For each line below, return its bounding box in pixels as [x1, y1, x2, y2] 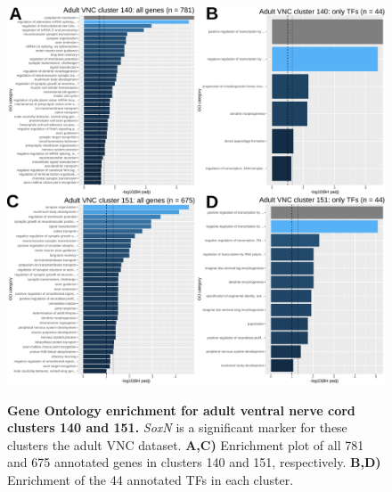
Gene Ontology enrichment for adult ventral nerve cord [7, 400, 355, 419]
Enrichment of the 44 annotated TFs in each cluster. [7, 470, 294, 488]
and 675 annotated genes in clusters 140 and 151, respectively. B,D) [7, 453, 381, 471]
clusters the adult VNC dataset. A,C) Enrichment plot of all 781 [7, 435, 364, 454]
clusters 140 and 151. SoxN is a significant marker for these [7, 418, 347, 437]
